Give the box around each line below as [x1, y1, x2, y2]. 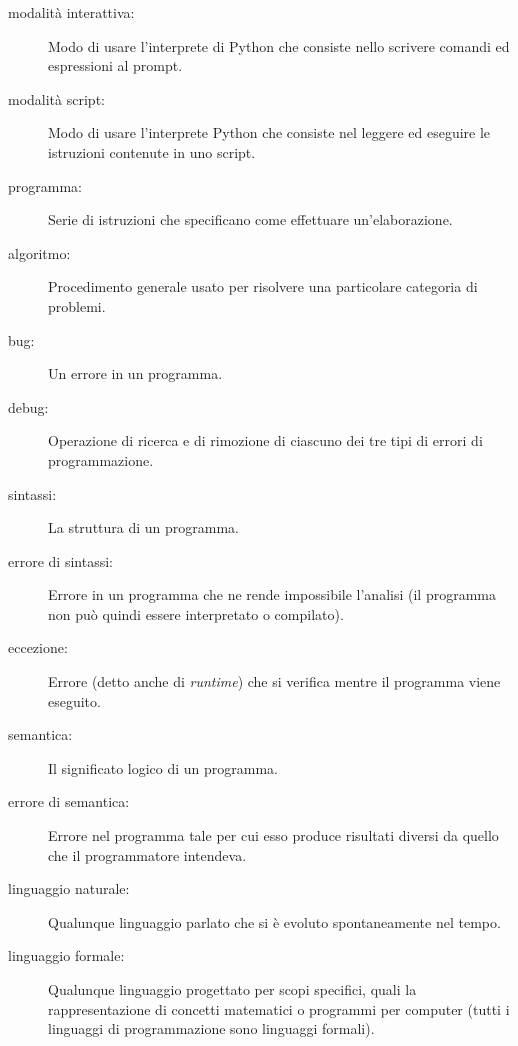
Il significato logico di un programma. [48, 757, 279, 778]
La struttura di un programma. [48, 517, 240, 538]
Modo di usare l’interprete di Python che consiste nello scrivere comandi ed [48, 35, 510, 56]
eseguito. [48, 690, 101, 711]
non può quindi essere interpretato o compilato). [48, 603, 344, 624]
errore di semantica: [8, 791, 130, 812]
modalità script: [8, 88, 105, 109]
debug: [8, 396, 49, 417]
